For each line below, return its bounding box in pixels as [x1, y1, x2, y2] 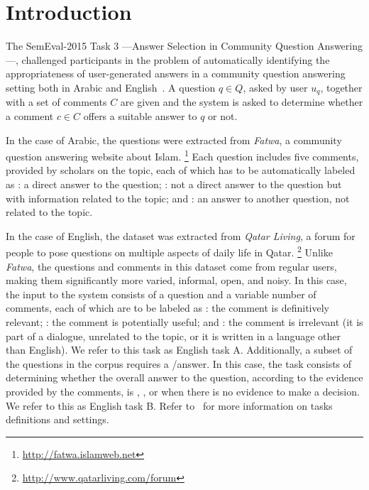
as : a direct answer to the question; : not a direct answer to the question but [6, 176, 342, 191]
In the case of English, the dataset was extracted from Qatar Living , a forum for [6, 228, 356, 243]
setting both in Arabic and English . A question [6, 80, 216, 94]
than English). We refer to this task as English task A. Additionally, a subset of [6, 342, 353, 357]
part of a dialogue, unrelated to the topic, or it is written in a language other [6, 328, 341, 343]
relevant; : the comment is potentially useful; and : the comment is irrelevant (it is [6, 314, 363, 329]
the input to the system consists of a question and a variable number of [6, 286, 316, 301]
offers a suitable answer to [83, 108, 197, 123]
